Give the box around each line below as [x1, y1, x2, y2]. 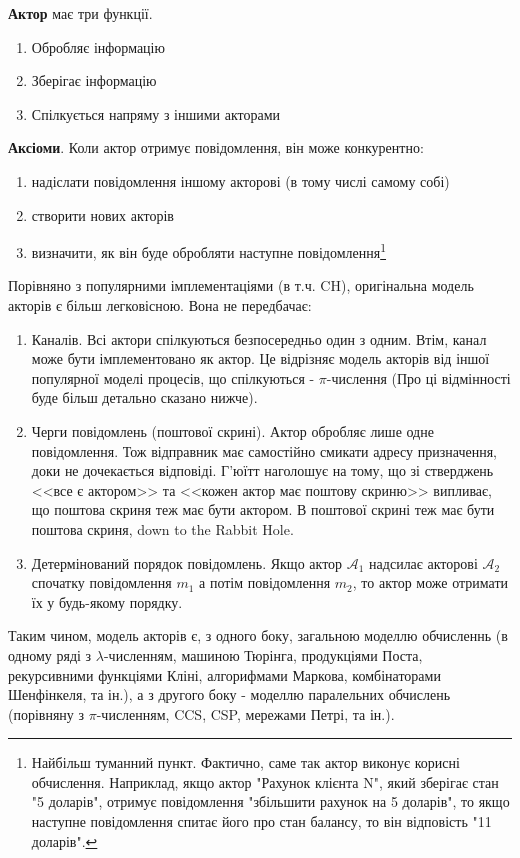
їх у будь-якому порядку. [31, 591, 183, 612]
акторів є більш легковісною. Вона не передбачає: [8, 295, 312, 315]
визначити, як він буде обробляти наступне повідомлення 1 [31, 239, 387, 262]
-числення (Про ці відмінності [326, 367, 511, 388]
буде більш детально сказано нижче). [31, 387, 258, 408]
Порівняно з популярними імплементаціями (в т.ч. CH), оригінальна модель [8, 275, 474, 296]
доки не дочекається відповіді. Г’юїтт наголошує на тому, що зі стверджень [31, 460, 494, 481]
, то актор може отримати [352, 572, 509, 593]
